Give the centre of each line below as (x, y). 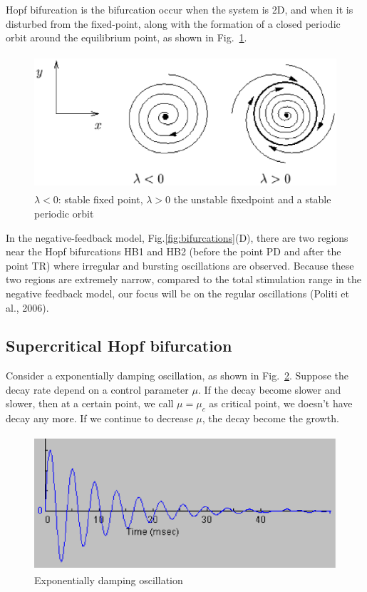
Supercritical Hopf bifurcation (119, 346)
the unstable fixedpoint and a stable (252, 199)
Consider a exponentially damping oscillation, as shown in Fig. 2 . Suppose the (177, 376)
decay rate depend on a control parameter (97, 389)
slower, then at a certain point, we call (90, 403)
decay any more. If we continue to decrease (99, 418)
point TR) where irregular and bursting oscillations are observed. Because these (180, 265)
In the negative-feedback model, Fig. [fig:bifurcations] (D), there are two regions (177, 237)
